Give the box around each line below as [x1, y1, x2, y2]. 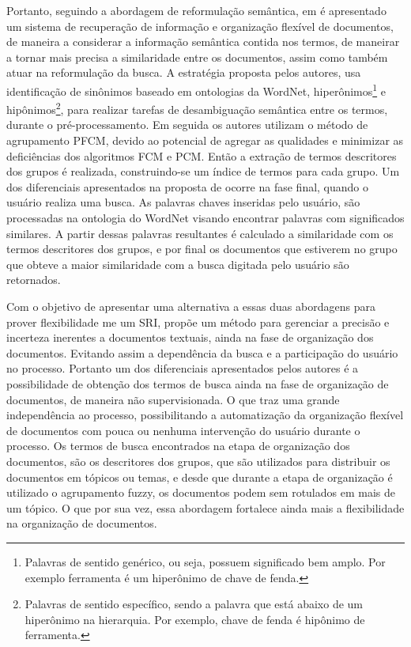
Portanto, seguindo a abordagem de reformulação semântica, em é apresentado [6, 2, 386, 18]
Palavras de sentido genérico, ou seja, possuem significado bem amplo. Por [25, 553, 386, 569]
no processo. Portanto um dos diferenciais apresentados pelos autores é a [6, 360, 359, 376]
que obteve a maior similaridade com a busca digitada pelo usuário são [6, 255, 349, 272]
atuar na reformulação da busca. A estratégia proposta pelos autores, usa [6, 64, 361, 81]
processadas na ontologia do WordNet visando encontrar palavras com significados [6, 210, 405, 226]
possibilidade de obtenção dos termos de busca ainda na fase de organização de [6, 375, 389, 392]
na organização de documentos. [6, 515, 157, 532]
